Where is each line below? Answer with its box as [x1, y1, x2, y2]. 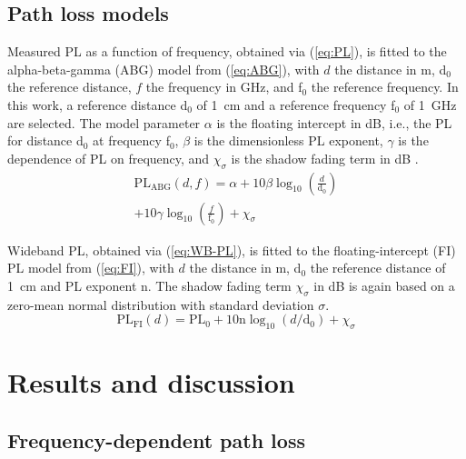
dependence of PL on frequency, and [7, 148, 210, 167]
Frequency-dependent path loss [7, 425, 305, 454]
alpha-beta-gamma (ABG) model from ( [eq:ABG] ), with [7, 59, 320, 78]
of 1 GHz [403, 95, 457, 114]
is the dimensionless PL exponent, [193, 131, 383, 150]
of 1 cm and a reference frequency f [196, 95, 395, 114]
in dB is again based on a [313, 275, 455, 294]
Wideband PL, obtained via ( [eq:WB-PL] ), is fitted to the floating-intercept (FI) [7, 240, 456, 259]
